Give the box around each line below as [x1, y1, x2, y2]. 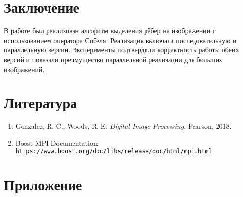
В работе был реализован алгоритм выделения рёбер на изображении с [4, 25, 216, 36]
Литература [4, 93, 77, 113]
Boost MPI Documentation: [15, 137, 99, 148]
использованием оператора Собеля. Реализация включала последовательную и [4, 35, 237, 45]
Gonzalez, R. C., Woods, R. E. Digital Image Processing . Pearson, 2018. [15, 121, 232, 131]
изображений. [4, 64, 45, 74]
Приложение [4, 174, 82, 195]
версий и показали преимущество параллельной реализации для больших [4, 54, 223, 64]
